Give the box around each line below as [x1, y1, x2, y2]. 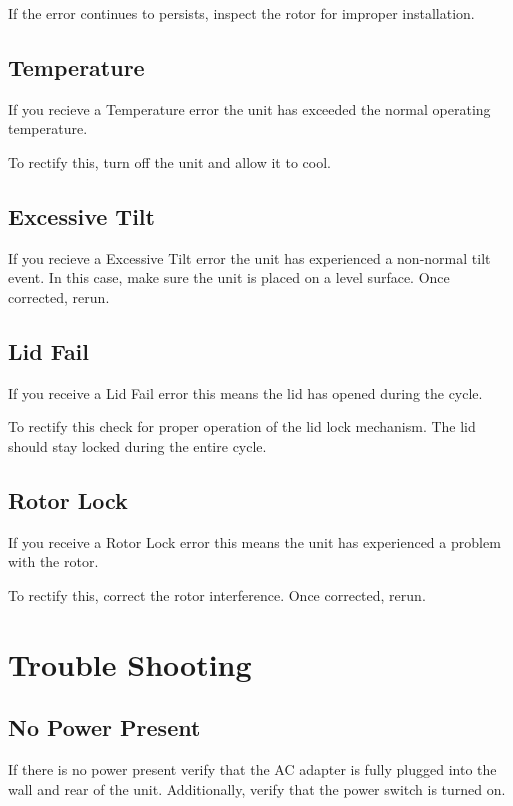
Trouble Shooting [8, 643, 252, 684]
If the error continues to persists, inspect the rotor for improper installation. [8, 3, 475, 23]
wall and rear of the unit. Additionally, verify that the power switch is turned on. [8, 778, 506, 799]
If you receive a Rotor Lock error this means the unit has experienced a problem [8, 531, 501, 552]
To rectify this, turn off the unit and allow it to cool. [8, 151, 331, 172]
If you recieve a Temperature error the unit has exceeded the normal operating [8, 98, 491, 119]
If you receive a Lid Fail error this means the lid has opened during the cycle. [8, 382, 483, 403]
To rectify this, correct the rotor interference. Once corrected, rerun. [8, 584, 426, 605]
